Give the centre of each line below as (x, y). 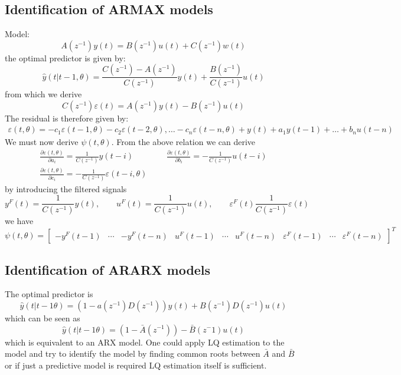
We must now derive (42, 142)
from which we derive (43, 94)
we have (19, 221)
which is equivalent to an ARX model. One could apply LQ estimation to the (145, 342)
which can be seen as (43, 318)
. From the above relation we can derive (183, 142)
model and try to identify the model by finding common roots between (133, 353)
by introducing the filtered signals (66, 188)
